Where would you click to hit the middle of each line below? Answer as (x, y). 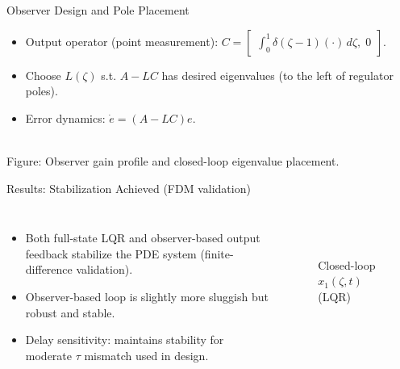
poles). (42, 91)
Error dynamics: (65, 117)
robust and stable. (70, 312)
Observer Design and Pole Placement (98, 10)
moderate (49, 355)
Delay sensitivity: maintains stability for (125, 340)
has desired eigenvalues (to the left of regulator (277, 75)
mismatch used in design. (146, 355)
